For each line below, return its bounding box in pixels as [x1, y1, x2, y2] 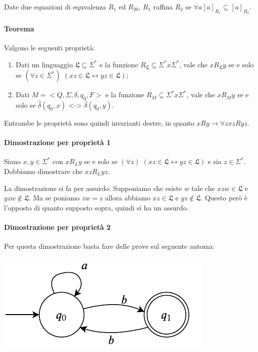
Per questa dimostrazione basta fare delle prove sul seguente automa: [4, 241, 215, 251]
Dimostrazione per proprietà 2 [4, 221, 111, 232]
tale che [191, 182, 215, 193]
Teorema [4, 23, 34, 33]
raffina [153, 1, 173, 11]
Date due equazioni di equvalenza [4, 1, 106, 11]
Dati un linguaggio [15, 59, 73, 69]
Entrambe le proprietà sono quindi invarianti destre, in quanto [4, 117, 195, 128]
